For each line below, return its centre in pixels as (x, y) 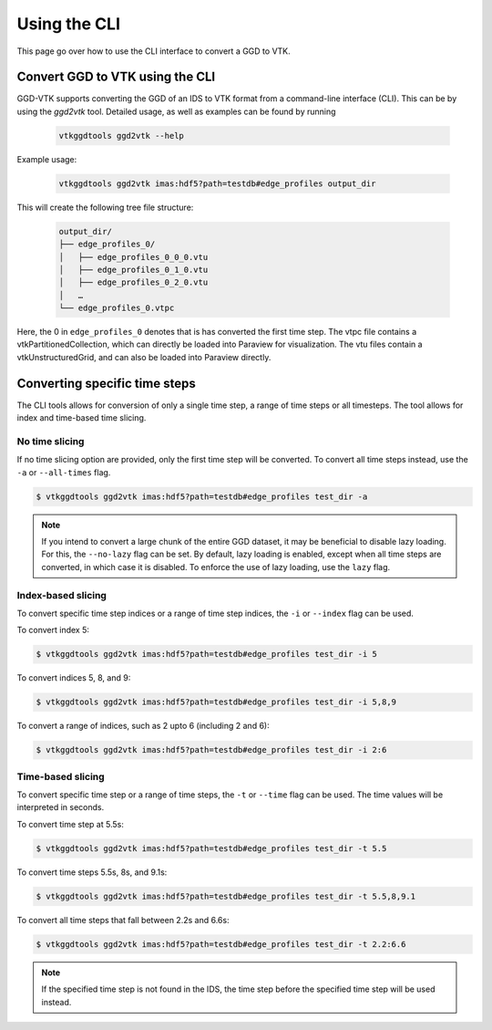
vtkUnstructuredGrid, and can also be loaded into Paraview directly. (144, 357)
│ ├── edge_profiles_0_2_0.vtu (133, 282)
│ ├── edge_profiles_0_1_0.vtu (133, 270)
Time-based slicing (61, 776)
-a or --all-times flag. (64, 472)
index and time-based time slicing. (82, 418)
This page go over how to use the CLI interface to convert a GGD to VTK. (154, 51)
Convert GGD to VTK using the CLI (116, 77)
